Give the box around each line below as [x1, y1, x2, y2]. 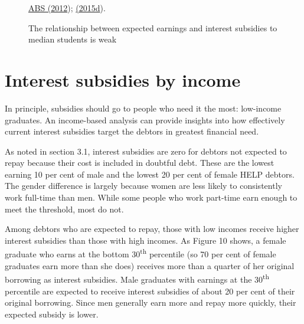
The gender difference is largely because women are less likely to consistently [5, 179, 282, 192]
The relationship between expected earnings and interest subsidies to [28, 21, 277, 34]
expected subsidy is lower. [5, 307, 99, 320]
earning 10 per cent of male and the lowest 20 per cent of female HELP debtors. [5, 168, 295, 180]
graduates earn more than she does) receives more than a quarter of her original [5, 259, 295, 271]
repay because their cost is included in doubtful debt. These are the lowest [5, 156, 274, 169]
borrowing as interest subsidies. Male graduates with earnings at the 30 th [5, 271, 270, 285]
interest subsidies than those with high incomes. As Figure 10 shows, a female [5, 234, 286, 246]
